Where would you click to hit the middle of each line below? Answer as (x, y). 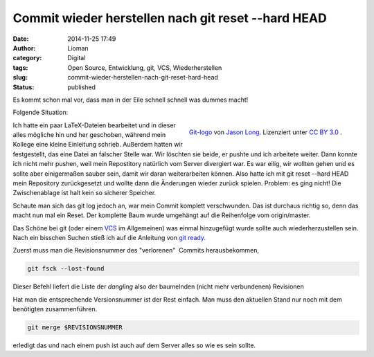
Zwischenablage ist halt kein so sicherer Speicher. (84, 193)
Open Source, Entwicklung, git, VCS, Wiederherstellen (145, 67)
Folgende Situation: (41, 112)
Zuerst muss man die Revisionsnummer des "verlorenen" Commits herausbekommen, (136, 250)
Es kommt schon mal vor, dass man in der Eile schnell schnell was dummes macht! (131, 100)
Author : (24, 48)
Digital (77, 58)
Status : (24, 87)
